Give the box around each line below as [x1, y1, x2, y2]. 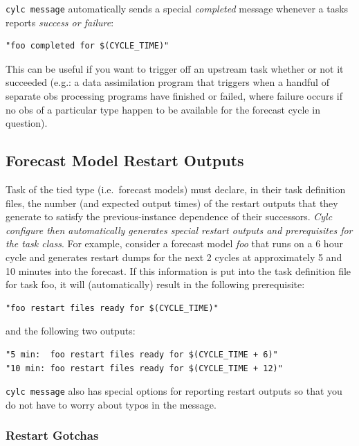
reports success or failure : [6, 15, 114, 29]
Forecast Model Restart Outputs [6, 150, 244, 171]
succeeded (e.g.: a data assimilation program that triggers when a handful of [6, 75, 329, 89]
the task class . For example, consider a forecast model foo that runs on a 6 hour [6, 236, 343, 251]
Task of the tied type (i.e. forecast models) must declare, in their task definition [6, 182, 346, 197]
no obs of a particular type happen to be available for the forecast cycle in [6, 102, 320, 116]
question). [6, 116, 48, 130]
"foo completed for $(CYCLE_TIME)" [6, 41, 169, 51]
